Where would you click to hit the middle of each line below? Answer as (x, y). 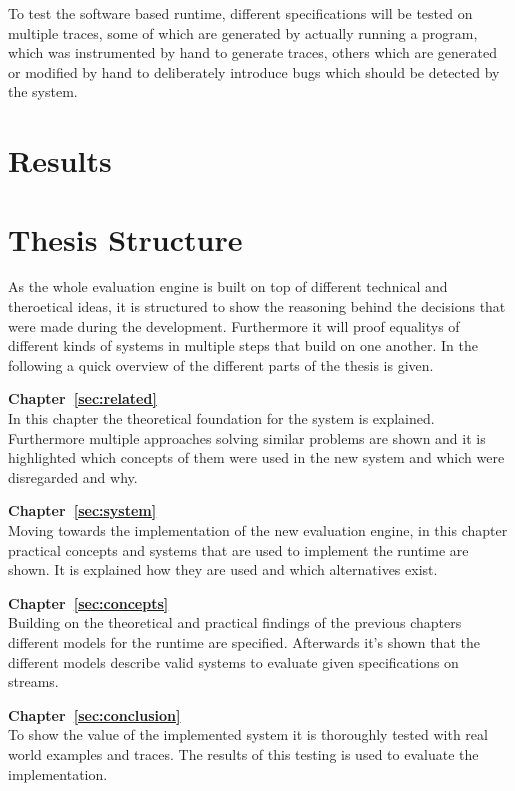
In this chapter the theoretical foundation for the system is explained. (221, 418)
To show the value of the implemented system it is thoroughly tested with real (248, 734)
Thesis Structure (125, 238)
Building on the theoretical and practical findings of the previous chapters (235, 622)
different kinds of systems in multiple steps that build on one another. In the (243, 345)
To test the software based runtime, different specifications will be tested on (240, 13)
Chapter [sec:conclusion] (94, 714)
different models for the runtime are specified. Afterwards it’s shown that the (244, 641)
